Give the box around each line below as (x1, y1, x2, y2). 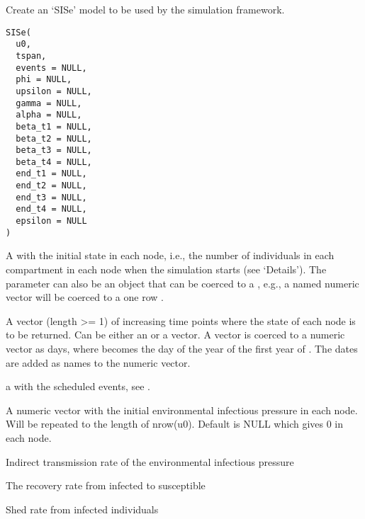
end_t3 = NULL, (16, 192, 87, 203)
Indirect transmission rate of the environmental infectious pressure (6, 454, 294, 469)
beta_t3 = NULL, (16, 145, 92, 156)
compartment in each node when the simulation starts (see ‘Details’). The (6, 262, 327, 276)
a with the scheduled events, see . (6, 379, 150, 394)
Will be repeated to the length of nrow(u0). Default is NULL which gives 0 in (6, 416, 344, 431)
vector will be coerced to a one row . (6, 290, 164, 304)
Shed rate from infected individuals (6, 501, 159, 516)
